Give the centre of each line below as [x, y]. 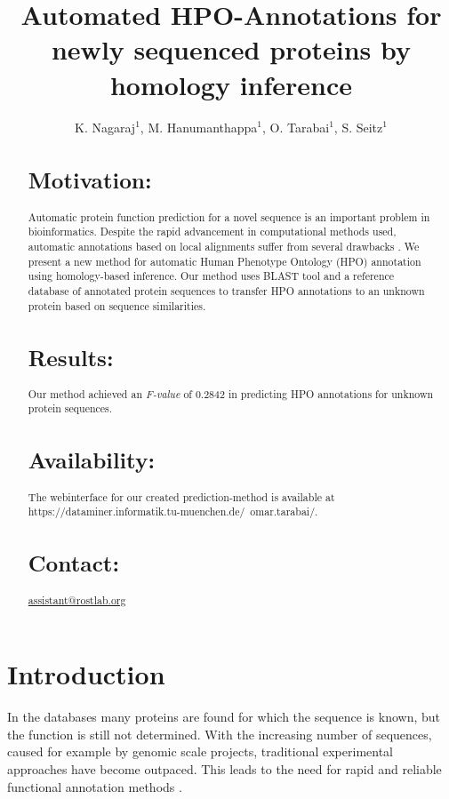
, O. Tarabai [296, 127]
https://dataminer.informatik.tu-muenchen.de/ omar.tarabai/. [173, 511]
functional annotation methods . [95, 786]
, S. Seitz [358, 127]
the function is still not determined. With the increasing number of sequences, [220, 734]
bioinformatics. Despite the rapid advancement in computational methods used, [212, 232]
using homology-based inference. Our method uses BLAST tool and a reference [211, 276]
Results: [71, 357]
